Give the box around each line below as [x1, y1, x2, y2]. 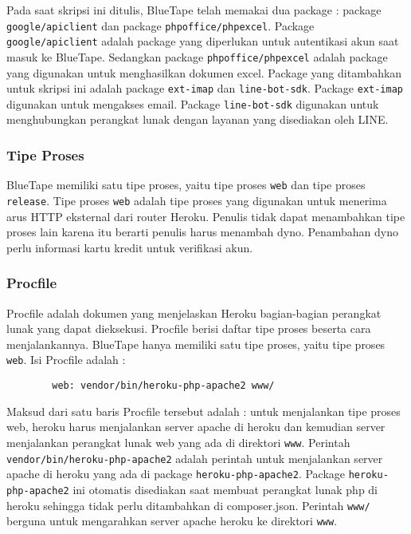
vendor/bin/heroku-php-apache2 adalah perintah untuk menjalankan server [6, 449, 383, 466]
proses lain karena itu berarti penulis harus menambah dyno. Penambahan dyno [6, 223, 398, 240]
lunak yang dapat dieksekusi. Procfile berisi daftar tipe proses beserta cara [6, 320, 371, 337]
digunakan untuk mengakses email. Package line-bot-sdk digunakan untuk [6, 95, 379, 112]
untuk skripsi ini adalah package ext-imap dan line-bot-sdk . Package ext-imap [6, 80, 404, 97]
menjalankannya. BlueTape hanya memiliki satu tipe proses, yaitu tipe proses [6, 335, 386, 352]
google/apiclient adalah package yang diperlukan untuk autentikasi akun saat [6, 33, 399, 49]
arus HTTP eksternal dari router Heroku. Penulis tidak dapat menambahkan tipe [6, 208, 405, 224]
